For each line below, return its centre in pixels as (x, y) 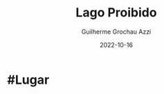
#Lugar (28, 80)
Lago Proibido (116, 13)
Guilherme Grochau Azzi (116, 32)
